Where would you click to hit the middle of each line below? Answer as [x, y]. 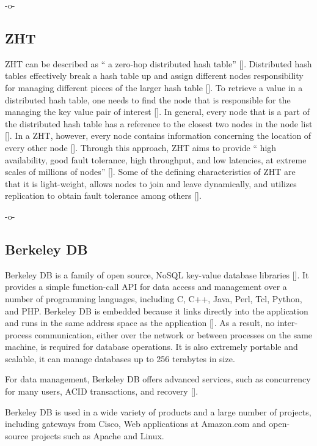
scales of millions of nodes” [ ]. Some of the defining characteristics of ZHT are [150, 172]
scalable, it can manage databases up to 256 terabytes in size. [120, 358]
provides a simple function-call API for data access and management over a [146, 287]
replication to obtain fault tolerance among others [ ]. [103, 195]
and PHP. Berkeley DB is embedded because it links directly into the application [157, 310]
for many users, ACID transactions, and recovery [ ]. [102, 391]
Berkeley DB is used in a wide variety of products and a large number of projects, [158, 411]
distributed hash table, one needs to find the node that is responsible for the [148, 99]
